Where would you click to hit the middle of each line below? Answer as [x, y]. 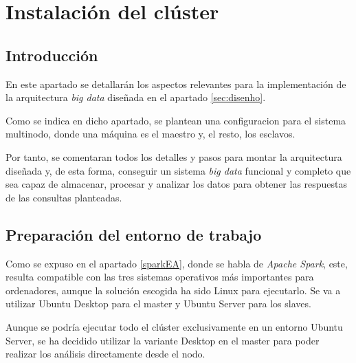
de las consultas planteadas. [64, 197]
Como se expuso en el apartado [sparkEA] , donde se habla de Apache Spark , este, [177, 263]
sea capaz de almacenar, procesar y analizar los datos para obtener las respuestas [177, 184]
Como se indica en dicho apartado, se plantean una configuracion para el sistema [176, 120]
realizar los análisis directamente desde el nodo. [105, 354]
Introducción [52, 55]
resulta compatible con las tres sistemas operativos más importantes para [160, 277]
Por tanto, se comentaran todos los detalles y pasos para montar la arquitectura [174, 156]
